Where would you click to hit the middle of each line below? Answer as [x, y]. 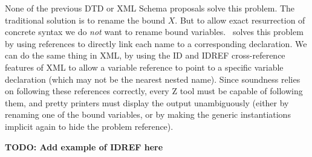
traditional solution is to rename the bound [85, 20]
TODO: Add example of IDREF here [84, 146]
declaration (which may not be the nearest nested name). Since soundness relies [153, 79]
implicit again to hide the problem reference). [89, 126]
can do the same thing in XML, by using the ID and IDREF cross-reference [145, 55]
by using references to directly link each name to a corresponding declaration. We [156, 43]
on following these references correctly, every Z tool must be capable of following [154, 91]
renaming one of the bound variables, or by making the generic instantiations [148, 114]
